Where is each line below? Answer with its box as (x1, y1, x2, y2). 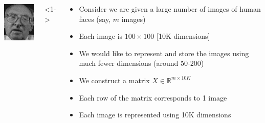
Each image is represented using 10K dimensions (79, 109, 231, 120)
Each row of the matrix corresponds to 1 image (79, 92, 227, 103)
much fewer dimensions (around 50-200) (79, 58, 204, 68)
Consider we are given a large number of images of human (79, 4, 261, 14)
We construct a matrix (79, 75, 150, 85)
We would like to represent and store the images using (79, 47, 249, 58)
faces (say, (79, 13, 111, 24)
